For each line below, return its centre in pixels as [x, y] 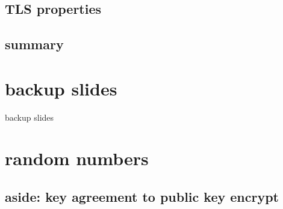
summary [34, 44]
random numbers [77, 158]
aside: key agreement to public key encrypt [142, 197]
